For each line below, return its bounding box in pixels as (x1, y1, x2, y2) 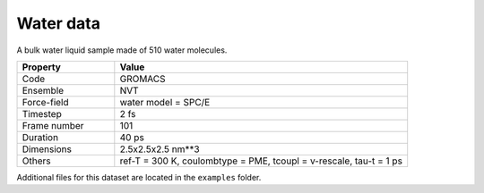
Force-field (22, 96, 69, 108)
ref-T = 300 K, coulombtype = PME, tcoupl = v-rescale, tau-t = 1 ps (119, 155, 403, 167)
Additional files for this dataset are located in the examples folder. (16, 172, 262, 182)
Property (22, 61, 62, 73)
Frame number (22, 119, 84, 131)
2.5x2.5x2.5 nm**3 (119, 143, 201, 155)
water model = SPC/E (119, 96, 211, 108)
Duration (22, 130, 58, 143)
